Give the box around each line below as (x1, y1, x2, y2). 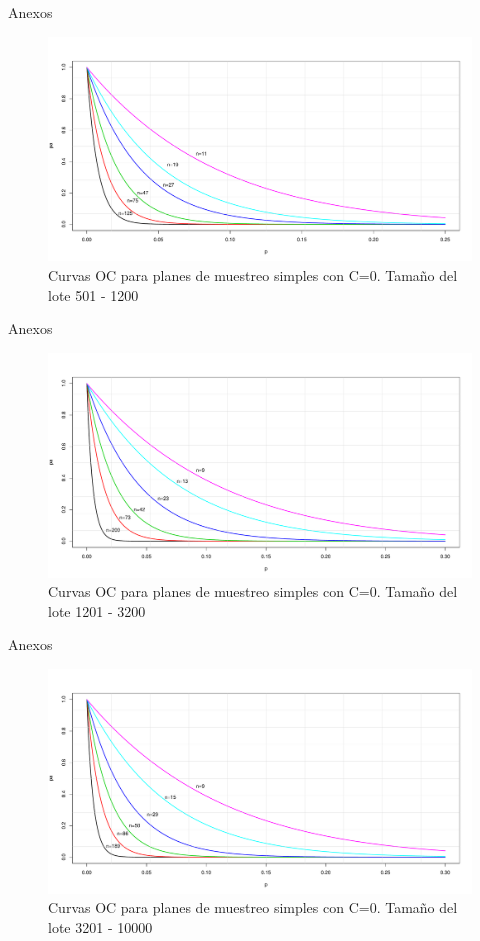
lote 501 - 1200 (48, 284, 139, 305)
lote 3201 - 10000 (48, 917, 153, 938)
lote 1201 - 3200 (48, 600, 146, 621)
